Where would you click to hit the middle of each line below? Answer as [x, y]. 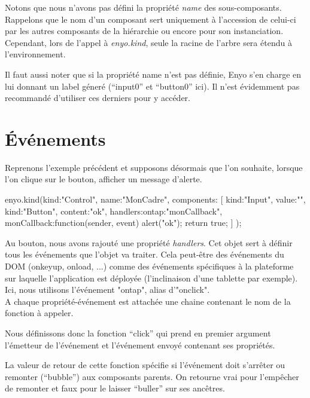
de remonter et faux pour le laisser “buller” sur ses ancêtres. [115, 388]
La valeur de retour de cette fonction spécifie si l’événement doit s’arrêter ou [145, 365]
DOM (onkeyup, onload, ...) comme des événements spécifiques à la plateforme [149, 266]
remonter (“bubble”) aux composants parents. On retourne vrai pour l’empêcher [152, 376]
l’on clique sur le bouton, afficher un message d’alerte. [104, 179]
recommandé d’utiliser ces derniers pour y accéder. [98, 98]
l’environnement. [35, 54]
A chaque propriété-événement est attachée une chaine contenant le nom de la [148, 301]
